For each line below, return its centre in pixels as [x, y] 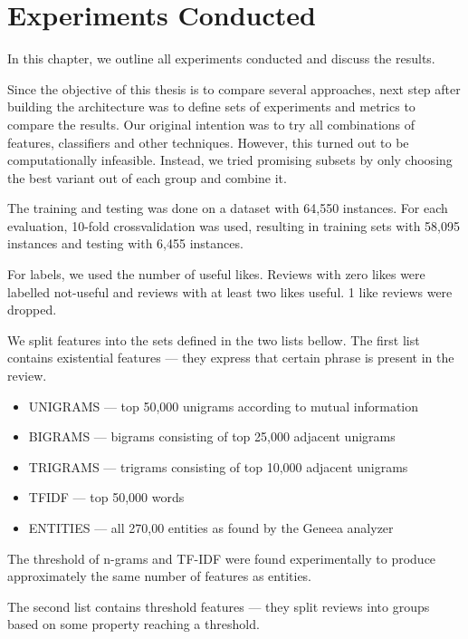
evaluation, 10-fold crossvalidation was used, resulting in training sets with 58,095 [234, 225]
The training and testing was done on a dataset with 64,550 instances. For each [228, 208]
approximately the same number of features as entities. [160, 576]
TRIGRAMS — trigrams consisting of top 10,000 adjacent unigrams [218, 466]
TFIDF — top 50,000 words [106, 497]
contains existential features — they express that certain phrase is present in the [231, 358]
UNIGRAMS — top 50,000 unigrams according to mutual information [224, 406]
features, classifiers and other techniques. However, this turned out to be [208, 142]
